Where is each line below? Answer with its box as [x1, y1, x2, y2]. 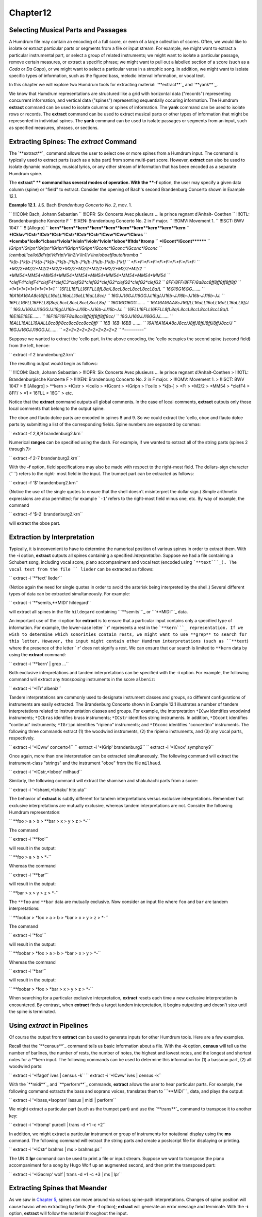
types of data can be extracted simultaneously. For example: [9, 591, 131, 597]
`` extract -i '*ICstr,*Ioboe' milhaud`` [9, 769, 82, 775]
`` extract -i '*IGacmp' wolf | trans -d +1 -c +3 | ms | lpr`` [9, 1171, 122, 1177]
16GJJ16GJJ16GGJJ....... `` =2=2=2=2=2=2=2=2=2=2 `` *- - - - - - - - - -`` [9, 327, 147, 333]
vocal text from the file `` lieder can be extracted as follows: [9, 566, 154, 572]
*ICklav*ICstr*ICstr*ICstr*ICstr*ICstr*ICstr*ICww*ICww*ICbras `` [9, 231, 147, 237]
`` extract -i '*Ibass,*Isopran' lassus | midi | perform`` [9, 1097, 116, 1103]
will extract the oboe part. [9, 520, 61, 526]
